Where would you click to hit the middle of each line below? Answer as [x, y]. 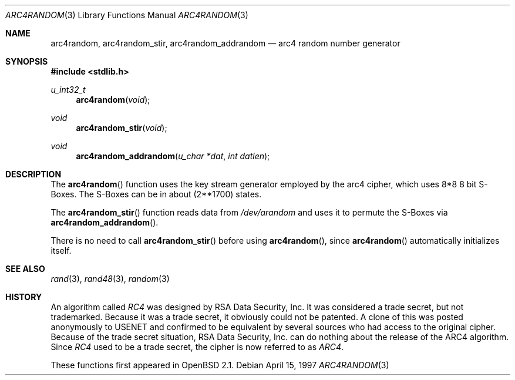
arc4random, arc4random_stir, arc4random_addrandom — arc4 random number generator [225, 43]
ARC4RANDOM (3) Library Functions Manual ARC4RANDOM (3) [127, 15]
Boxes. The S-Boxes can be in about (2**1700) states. [156, 194]
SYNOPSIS [27, 61]
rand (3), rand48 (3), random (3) [110, 279]
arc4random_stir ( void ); [122, 128]
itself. [61, 250]
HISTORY [24, 297]
